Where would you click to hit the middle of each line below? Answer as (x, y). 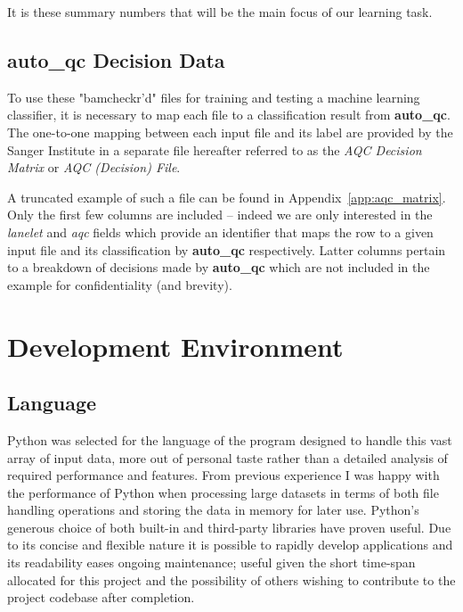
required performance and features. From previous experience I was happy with (223, 475)
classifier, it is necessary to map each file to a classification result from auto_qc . (229, 115)
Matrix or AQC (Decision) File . (94, 167)
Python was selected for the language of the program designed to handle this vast (230, 439)
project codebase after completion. (101, 597)
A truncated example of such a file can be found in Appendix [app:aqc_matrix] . (227, 197)
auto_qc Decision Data (116, 59)
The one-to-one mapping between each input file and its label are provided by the (230, 132)
